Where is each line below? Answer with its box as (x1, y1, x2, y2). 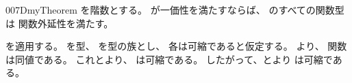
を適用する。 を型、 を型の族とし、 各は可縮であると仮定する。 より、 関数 (5, 39, 347, 53)
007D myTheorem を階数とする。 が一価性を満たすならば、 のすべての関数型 (5, 3, 344, 16)
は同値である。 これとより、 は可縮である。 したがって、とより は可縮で (5, 52, 333, 66)
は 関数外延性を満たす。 (5, 16, 114, 30)
